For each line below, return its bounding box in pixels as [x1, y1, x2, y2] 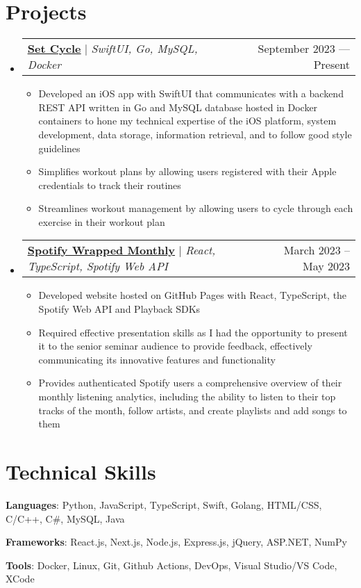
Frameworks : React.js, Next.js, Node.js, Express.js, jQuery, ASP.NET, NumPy [6, 534, 347, 549]
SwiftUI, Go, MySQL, [91, 40, 198, 57]
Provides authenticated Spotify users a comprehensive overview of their [38, 375, 342, 390]
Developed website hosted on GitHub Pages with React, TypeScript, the [38, 288, 347, 302]
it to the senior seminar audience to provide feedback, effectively [38, 338, 312, 353]
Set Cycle [27, 40, 81, 57]
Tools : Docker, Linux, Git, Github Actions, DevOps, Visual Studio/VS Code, [6, 557, 337, 572]
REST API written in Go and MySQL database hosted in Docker [38, 99, 318, 114]
